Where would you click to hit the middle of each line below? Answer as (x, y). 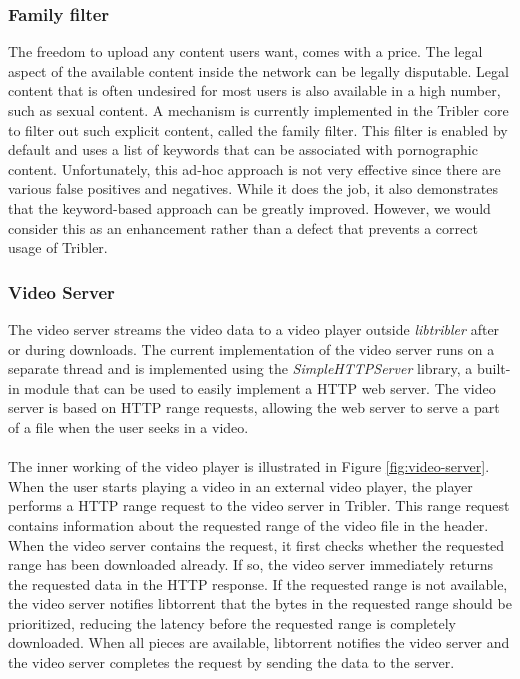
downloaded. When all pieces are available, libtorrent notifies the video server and (259, 642)
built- (493, 368)
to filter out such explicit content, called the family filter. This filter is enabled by (258, 129)
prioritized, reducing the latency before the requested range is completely (232, 622)
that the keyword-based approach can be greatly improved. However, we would (249, 207)
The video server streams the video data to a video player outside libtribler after (254, 328)
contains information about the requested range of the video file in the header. (248, 524)
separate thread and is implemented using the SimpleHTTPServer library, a (240, 368)
